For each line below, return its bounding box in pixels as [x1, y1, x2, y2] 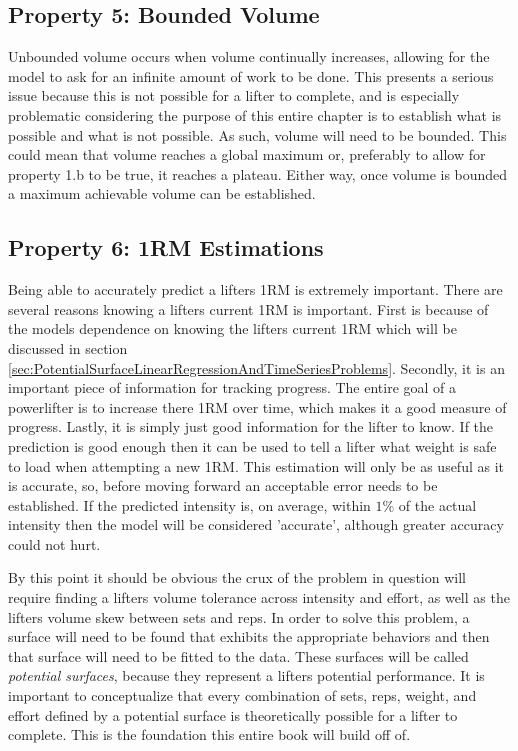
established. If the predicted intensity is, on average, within [8, 494, 371, 515]
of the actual [398, 494, 477, 515]
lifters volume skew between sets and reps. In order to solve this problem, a [8, 606, 470, 627]
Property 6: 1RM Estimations [8, 232, 324, 263]
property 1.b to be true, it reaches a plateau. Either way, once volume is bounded [8, 163, 508, 184]
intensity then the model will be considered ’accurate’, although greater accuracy [8, 514, 504, 535]
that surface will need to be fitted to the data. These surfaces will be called [8, 645, 469, 666]
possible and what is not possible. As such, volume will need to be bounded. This [8, 124, 507, 145]
